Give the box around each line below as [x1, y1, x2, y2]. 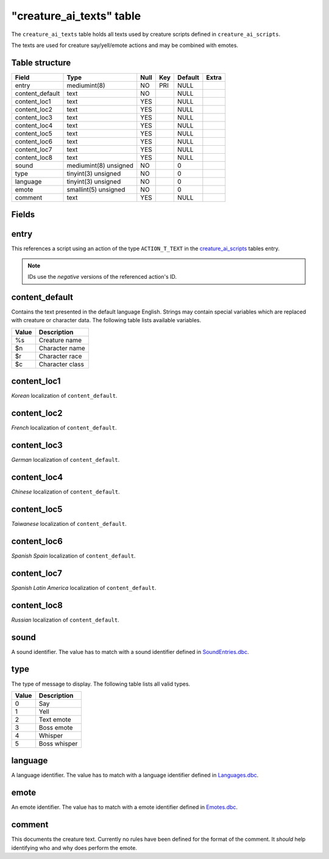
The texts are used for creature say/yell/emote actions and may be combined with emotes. [11, 41, 239, 49]
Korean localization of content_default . [11, 392, 118, 400]
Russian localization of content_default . [11, 616, 120, 624]
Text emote [38, 715, 71, 724]
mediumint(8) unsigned [66, 161, 134, 170]
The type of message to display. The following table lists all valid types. [11, 680, 191, 688]
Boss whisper [38, 739, 78, 747]
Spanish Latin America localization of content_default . [11, 584, 157, 591]
